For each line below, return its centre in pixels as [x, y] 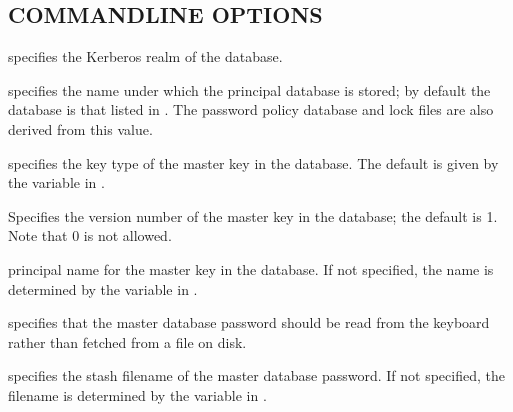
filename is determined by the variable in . [137, 394]
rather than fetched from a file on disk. [127, 341]
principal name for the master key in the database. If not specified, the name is [251, 268]
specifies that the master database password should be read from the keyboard [249, 322]
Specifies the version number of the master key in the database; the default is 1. [253, 215]
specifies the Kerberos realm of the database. [145, 56]
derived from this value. [80, 128]
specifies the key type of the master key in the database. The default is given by [253, 162]
